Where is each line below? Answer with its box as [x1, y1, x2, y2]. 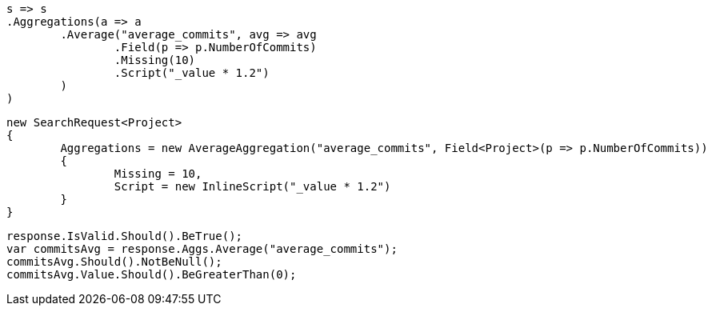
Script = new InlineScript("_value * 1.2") [114, 180, 391, 193]
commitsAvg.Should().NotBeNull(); [6, 255, 222, 268]
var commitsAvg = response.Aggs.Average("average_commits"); [6, 242, 398, 255]
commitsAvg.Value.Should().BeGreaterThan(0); [6, 268, 297, 281]
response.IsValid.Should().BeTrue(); [6, 230, 243, 242]
